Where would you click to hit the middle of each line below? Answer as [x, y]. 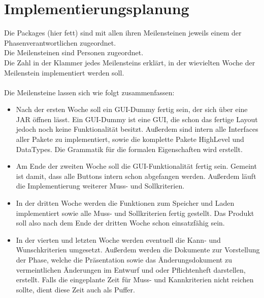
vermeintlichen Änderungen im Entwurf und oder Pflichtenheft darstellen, [131, 269]
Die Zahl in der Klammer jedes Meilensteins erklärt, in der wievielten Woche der [130, 62]
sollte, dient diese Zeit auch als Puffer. [75, 289]
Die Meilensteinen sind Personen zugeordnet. [74, 52]
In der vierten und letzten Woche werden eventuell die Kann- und [118, 239]
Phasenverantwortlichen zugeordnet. [60, 42]
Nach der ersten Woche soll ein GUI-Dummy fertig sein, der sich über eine [132, 109]
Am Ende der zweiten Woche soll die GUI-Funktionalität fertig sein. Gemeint [136, 166]
